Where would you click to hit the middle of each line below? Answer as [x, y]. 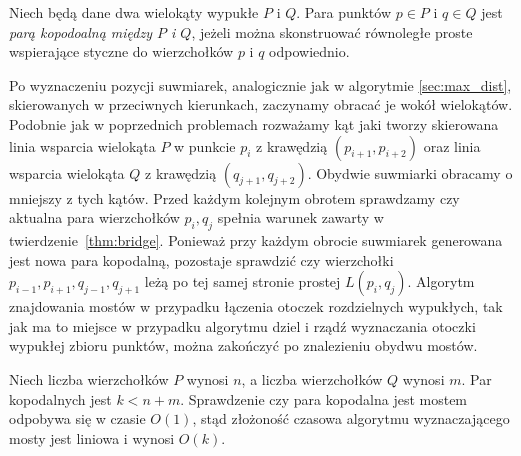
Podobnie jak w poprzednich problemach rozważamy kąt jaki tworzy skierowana [254, 123]
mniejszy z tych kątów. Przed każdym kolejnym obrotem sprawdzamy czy [234, 197]
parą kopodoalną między [80, 31]
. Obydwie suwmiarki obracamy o [410, 172]
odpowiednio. [309, 51]
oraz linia [452, 145]
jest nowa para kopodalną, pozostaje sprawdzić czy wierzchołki [201, 259]
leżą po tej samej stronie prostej [242, 281]
